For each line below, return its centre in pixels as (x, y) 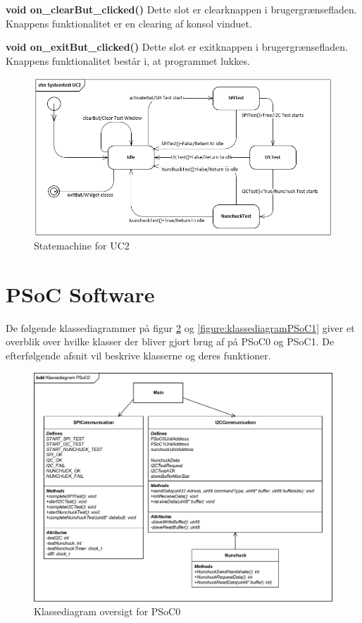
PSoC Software (80, 294)
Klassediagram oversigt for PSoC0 (107, 611)
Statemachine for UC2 (82, 246)
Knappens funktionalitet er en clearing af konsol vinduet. (129, 23)
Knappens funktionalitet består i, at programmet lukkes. (128, 60)
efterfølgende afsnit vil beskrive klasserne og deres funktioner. (138, 356)
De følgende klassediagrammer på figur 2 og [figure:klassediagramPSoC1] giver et (180, 327)
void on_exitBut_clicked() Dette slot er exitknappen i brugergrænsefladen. (177, 47)
